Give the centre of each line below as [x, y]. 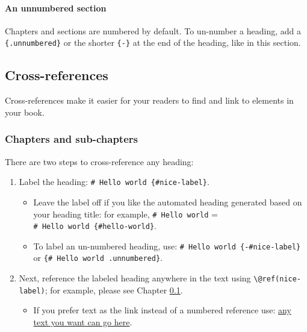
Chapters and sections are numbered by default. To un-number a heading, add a [153, 30]
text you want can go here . [83, 322]
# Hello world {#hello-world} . [95, 226]
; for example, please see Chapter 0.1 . [114, 290]
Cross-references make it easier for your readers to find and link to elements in [149, 100]
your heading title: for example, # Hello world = [126, 214]
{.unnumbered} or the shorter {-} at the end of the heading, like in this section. [153, 42]
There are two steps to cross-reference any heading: [99, 161]
